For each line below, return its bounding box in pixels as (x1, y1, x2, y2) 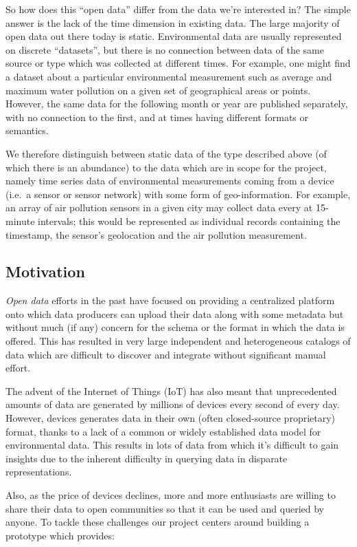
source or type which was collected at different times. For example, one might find (5, 56, 351, 70)
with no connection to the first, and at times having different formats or (5, 109, 308, 124)
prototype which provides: (5, 528, 115, 542)
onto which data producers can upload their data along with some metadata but (5, 306, 344, 321)
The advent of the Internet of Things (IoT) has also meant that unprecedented (5, 383, 337, 398)
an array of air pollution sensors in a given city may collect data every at (5, 200, 313, 215)
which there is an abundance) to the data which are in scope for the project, (5, 160, 327, 174)
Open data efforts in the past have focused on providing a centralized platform (5, 293, 335, 308)
